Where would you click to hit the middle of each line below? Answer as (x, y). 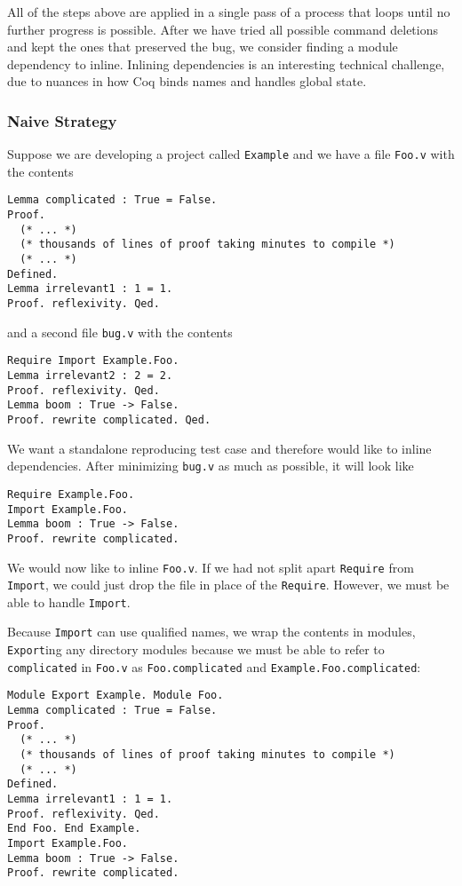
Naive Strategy (62, 120)
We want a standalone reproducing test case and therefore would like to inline (219, 448)
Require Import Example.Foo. (93, 361)
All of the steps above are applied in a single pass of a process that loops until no (229, 12)
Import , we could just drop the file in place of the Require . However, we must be (228, 585)
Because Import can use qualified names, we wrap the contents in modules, (211, 632)
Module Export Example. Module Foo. (115, 696)
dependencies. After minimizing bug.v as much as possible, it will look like (211, 466)
